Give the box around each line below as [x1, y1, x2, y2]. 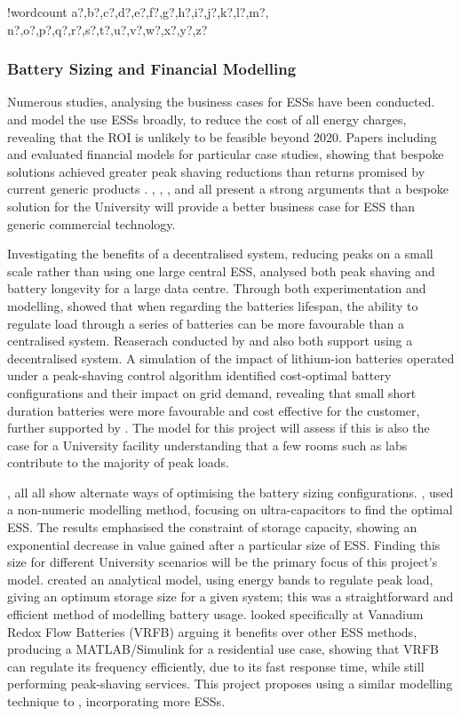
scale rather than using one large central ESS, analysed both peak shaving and [7, 261, 435, 280]
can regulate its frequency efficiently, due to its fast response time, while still [7, 656, 425, 675]
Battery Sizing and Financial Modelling [7, 58, 297, 80]
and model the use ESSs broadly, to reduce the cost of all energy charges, [7, 110, 407, 128]
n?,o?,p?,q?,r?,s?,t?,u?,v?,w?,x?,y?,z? [7, 20, 208, 38]
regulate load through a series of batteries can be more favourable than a [7, 314, 404, 332]
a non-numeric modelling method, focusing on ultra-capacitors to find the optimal [7, 500, 453, 519]
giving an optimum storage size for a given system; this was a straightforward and [7, 587, 454, 606]
